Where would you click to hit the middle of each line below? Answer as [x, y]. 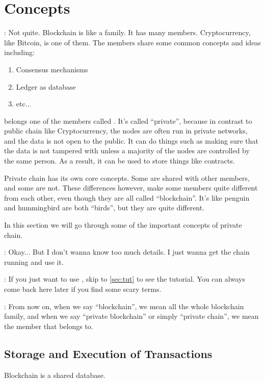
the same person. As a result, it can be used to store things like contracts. [120, 161]
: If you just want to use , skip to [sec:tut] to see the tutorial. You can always [125, 279]
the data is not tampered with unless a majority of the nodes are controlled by [127, 151]
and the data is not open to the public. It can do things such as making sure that [131, 140]
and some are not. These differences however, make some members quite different [131, 188]
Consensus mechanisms [52, 69]
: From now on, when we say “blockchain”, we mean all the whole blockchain [124, 306]
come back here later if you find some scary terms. [83, 289]
